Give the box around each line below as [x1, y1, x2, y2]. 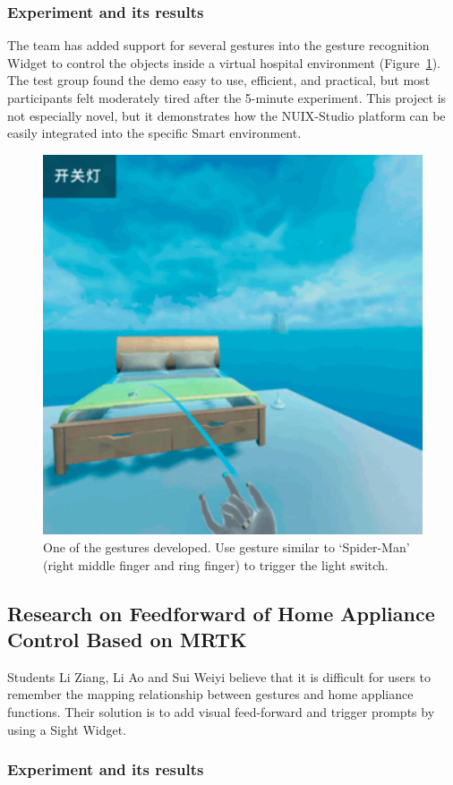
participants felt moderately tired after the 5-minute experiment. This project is [7, 89, 447, 107]
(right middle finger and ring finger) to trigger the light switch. [43, 555, 389, 574]
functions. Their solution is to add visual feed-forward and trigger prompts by [7, 702, 435, 721]
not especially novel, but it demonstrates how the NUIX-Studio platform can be [7, 106, 446, 124]
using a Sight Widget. [7, 720, 127, 738]
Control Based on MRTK [7, 625, 247, 653]
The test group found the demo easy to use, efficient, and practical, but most [7, 71, 431, 90]
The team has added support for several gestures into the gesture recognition [7, 36, 430, 55]
